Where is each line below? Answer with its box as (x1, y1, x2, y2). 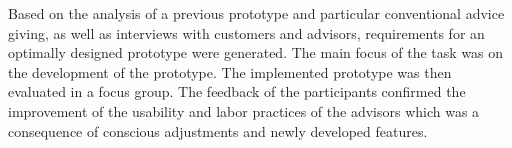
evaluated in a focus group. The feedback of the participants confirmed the (8, 81, 466, 102)
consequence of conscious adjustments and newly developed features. (8, 120, 428, 141)
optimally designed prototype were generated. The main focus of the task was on (8, 42, 504, 63)
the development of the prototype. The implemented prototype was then (8, 61, 452, 82)
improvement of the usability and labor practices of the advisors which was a (8, 100, 480, 121)
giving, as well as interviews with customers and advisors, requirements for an (8, 22, 485, 43)
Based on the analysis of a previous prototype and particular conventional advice (8, 3, 505, 23)
